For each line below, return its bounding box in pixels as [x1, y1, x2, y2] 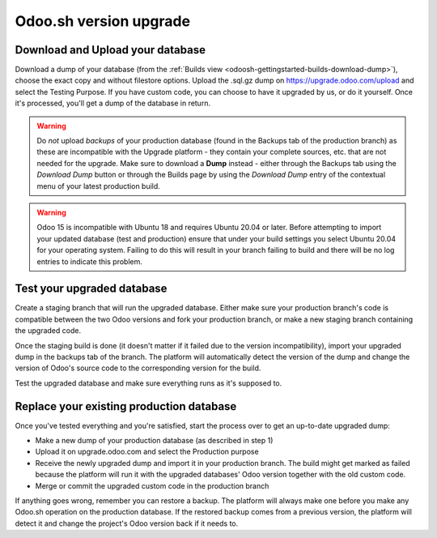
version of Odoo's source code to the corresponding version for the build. [15, 363, 261, 373]
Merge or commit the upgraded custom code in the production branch [35, 480, 269, 490]
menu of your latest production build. [36, 181, 161, 190]
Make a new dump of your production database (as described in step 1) [35, 436, 274, 446]
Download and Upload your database [15, 43, 206, 57]
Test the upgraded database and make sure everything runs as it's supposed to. [15, 378, 282, 388]
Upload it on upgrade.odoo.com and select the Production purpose [35, 446, 259, 457]
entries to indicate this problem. [36, 256, 143, 267]
